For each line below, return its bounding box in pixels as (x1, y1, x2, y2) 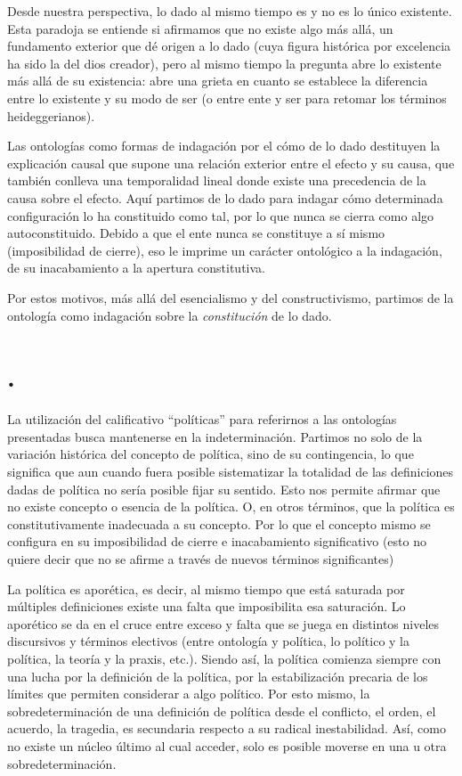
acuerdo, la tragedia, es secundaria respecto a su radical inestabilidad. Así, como (7, 719, 446, 738)
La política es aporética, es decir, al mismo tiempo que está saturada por (7, 579, 405, 598)
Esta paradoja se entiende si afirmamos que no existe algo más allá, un (7, 19, 393, 37)
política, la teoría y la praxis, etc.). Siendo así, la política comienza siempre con (7, 649, 442, 667)
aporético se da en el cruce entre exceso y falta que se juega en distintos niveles (7, 614, 440, 633)
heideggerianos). (7, 106, 95, 125)
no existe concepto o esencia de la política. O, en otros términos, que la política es (7, 497, 455, 516)
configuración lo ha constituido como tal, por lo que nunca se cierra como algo (7, 206, 434, 225)
